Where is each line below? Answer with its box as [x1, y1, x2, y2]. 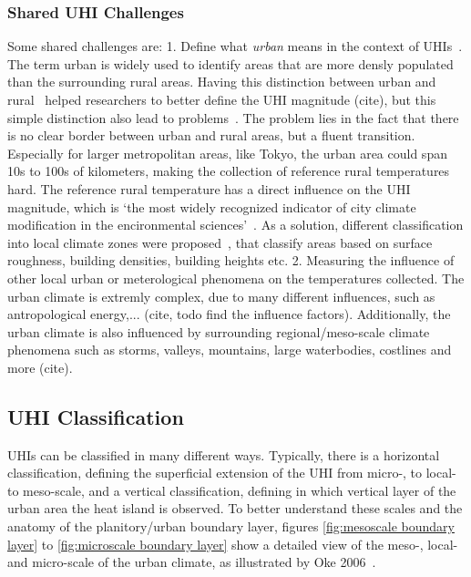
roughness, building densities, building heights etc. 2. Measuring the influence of [7, 251, 455, 270]
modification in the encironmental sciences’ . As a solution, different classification [7, 215, 464, 234]
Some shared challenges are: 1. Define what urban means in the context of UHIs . [7, 36, 463, 56]
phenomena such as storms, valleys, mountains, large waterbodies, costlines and [7, 340, 452, 359]
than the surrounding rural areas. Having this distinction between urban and [7, 72, 436, 91]
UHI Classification [7, 402, 184, 430]
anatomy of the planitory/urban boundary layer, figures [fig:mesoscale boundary [7, 517, 455, 536]
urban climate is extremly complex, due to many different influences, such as [7, 286, 435, 305]
